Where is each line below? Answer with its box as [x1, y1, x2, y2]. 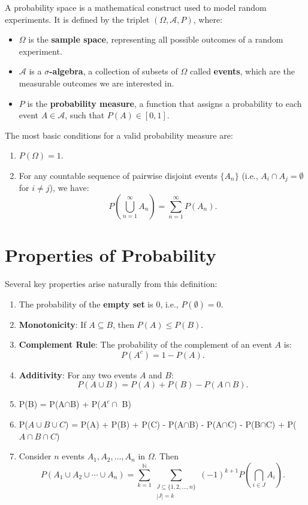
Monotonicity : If [19, 318, 86, 330]
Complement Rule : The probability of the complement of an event [19, 338, 272, 351]
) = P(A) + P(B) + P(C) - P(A [65, 418, 184, 431]
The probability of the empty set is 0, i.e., [19, 297, 179, 310]
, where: [193, 13, 223, 25]
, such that [65, 109, 105, 121]
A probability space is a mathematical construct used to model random [5, 1, 267, 13]
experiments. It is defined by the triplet [5, 13, 150, 25]
